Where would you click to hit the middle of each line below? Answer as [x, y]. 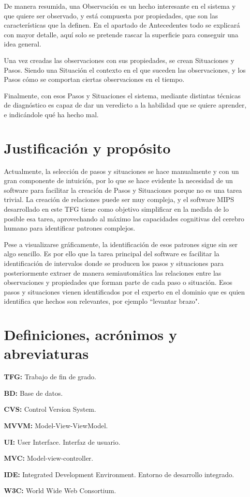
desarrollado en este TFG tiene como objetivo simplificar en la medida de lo [116, 209]
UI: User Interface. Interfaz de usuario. [62, 442]
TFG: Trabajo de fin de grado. [50, 377]
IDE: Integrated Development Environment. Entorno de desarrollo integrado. [119, 474]
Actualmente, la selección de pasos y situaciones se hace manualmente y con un [122, 171]
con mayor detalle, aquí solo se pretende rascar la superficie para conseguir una [121, 34]
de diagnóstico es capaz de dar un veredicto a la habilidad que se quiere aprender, [125, 105]
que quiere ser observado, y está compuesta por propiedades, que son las [111, 15]
